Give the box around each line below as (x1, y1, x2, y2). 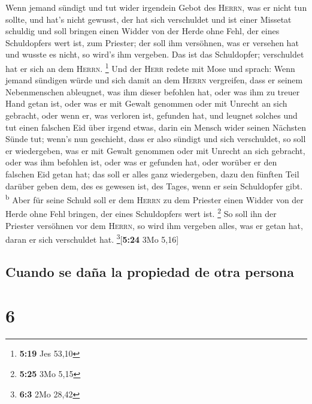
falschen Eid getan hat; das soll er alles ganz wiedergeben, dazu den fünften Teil (5, 167, 299, 180)
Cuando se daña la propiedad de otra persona (5, 262, 294, 281)
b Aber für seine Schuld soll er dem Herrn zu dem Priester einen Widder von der (5, 192, 304, 206)
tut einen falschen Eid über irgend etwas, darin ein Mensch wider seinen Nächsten (5, 120, 307, 133)
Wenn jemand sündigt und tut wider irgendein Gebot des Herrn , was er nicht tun (5, 1, 307, 13)
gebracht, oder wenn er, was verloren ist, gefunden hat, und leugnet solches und (5, 109, 298, 121)
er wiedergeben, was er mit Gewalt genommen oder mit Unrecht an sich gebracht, (5, 144, 305, 156)
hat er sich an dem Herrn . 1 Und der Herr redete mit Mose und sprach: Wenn (5, 60, 295, 74)
